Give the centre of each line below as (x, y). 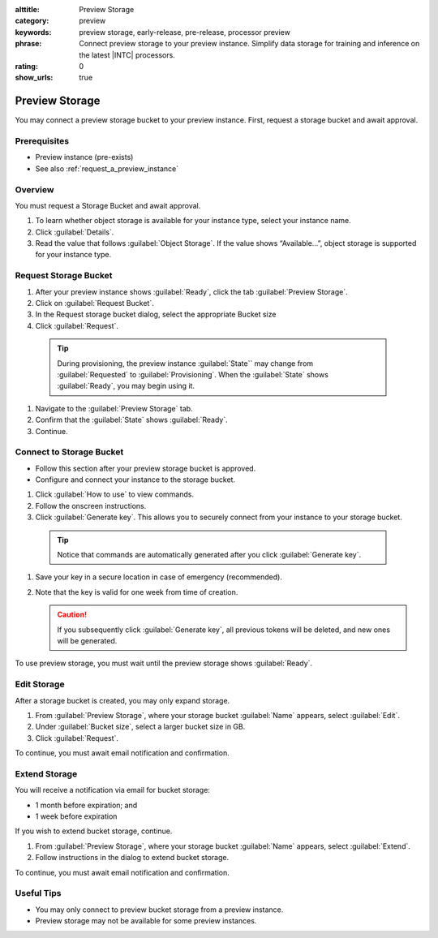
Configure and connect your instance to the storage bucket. (135, 480)
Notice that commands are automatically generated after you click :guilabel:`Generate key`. (209, 555)
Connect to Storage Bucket (69, 452)
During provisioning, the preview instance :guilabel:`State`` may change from (185, 363)
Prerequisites (42, 141)
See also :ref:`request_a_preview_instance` (107, 168)
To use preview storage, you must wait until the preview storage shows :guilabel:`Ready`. (163, 663)
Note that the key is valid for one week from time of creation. (137, 592)
